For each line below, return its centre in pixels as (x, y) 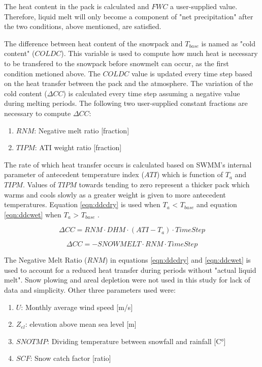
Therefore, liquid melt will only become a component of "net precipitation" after (129, 16)
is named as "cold (228, 43)
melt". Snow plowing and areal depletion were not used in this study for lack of (127, 280)
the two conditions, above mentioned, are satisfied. (83, 26)
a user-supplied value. (204, 6)
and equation (217, 204)
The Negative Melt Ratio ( (46, 260)
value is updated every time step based (192, 73)
